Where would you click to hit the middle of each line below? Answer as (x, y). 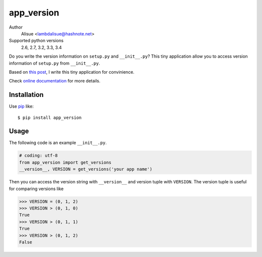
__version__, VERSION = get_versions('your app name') (86, 169)
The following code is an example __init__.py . (58, 143)
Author (16, 27)
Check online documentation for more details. (55, 81)
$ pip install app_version (50, 117)
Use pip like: (21, 106)
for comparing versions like (36, 189)
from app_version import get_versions (65, 162)
